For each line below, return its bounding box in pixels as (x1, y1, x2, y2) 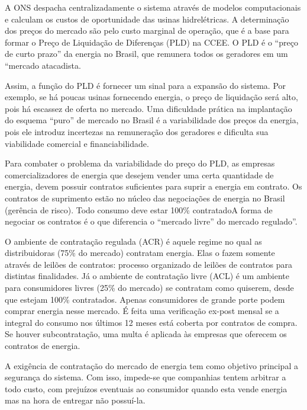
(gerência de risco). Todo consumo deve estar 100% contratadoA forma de (5, 203, 273, 216)
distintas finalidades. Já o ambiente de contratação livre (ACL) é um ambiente (5, 270, 289, 282)
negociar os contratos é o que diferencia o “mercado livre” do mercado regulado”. (5, 215, 298, 228)
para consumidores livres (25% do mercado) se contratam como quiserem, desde (5, 281, 294, 294)
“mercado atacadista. (5, 59, 81, 71)
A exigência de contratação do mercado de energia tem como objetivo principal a (5, 359, 298, 371)
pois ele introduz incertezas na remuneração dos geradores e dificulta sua (5, 125, 269, 137)
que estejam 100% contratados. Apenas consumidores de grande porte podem (5, 293, 285, 305)
